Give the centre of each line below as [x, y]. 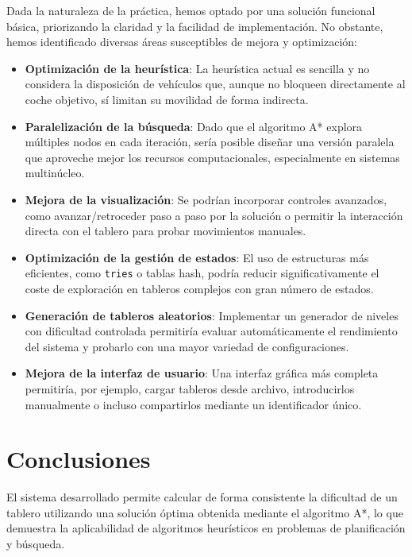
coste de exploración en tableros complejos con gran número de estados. [199, 288]
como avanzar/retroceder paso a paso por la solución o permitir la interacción [214, 215]
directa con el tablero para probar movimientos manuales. [166, 231]
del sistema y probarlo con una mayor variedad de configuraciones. [187, 346]
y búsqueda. [36, 544]
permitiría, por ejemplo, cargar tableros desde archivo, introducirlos [190, 388]
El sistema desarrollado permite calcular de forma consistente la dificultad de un [202, 497]
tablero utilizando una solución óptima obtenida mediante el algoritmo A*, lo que [205, 512]
